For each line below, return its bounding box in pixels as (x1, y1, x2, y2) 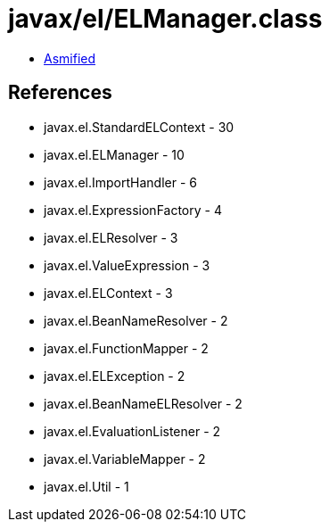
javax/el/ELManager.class (8, 4, 323, 34)
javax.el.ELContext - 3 (44, 285, 173, 301)
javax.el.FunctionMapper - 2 (44, 340, 209, 356)
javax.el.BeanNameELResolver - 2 (44, 395, 243, 411)
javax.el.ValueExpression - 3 (44, 257, 210, 273)
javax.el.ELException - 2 (44, 368, 185, 384)
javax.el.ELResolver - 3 (44, 229, 178, 245)
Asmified (44, 50, 96, 66)
